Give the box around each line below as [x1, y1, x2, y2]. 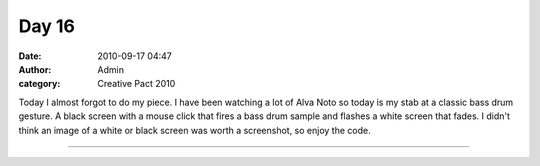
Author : [18, 63, 52, 75]
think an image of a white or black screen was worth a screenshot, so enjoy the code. [18, 124, 371, 136]
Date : [18, 50, 42, 62]
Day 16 [18, 15, 75, 37]
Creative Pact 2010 [97, 78, 176, 90]
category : [18, 78, 61, 90]
